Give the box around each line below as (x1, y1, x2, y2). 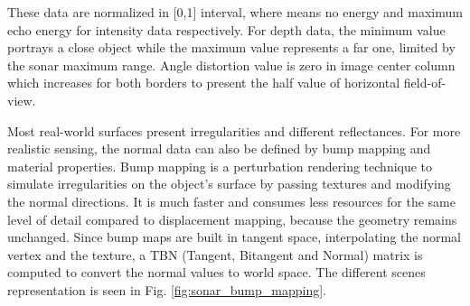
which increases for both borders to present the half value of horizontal (7, 73, 400, 92)
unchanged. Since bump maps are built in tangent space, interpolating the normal (7, 227, 461, 246)
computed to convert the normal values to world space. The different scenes (7, 263, 426, 282)
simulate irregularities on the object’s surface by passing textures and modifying (7, 174, 451, 193)
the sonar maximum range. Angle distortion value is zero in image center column (7, 55, 456, 74)
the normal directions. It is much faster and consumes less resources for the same (7, 191, 456, 210)
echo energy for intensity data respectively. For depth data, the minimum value (7, 20, 446, 39)
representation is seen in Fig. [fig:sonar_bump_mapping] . (7, 280, 327, 299)
